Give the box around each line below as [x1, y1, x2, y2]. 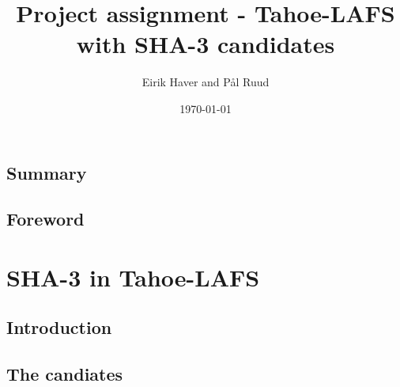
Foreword [6, 207, 85, 231]
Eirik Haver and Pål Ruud [142, 74, 270, 90]
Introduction [6, 315, 112, 340]
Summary [6, 160, 87, 184]
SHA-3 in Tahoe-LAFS [6, 260, 260, 293]
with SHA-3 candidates [76, 28, 335, 60]
